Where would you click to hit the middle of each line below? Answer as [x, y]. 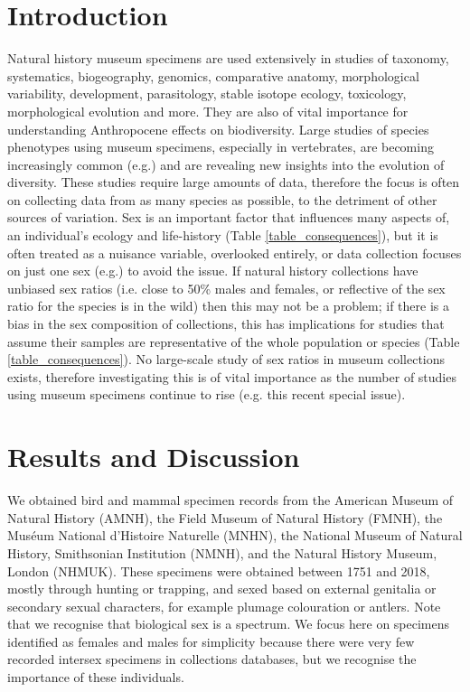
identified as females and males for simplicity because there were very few [211, 641]
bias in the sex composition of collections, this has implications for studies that [226, 324]
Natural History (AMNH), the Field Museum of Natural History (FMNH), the [225, 517]
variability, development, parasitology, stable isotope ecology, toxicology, [207, 94]
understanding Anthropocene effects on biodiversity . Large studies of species [218, 129]
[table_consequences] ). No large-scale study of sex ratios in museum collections [226, 359]
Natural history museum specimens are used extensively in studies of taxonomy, [228, 58]
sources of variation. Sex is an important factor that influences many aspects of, [229, 217]
